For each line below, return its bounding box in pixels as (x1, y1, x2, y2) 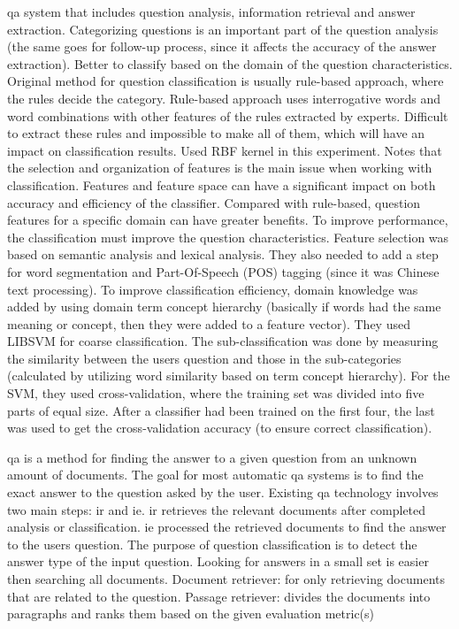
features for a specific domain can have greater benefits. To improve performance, (7, 211, 448, 229)
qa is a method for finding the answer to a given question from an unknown (7, 448, 417, 466)
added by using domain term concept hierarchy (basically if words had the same (7, 297, 441, 316)
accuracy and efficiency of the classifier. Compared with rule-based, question (7, 193, 421, 211)
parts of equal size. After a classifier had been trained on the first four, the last (7, 401, 435, 419)
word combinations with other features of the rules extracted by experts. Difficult (7, 106, 448, 125)
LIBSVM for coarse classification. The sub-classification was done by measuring (7, 332, 439, 350)
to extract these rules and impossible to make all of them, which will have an (7, 124, 425, 142)
